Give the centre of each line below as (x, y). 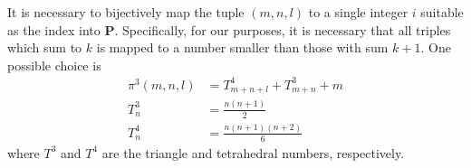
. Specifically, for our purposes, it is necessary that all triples (283, 29)
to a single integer (358, 12)
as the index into (54, 29)
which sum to (45, 47)
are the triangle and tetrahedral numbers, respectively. (253, 152)
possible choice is (54, 65)
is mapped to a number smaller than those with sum (242, 47)
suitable (442, 12)
